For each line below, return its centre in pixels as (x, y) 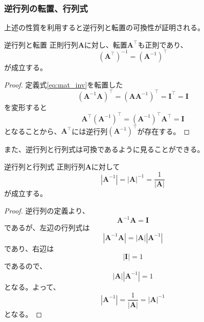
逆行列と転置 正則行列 (41, 44)
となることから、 (33, 131)
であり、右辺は (29, 248)
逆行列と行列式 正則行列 (45, 166)
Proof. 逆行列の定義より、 (47, 211)
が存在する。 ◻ (164, 131)
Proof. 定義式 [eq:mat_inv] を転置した (64, 84)
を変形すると (26, 107)
